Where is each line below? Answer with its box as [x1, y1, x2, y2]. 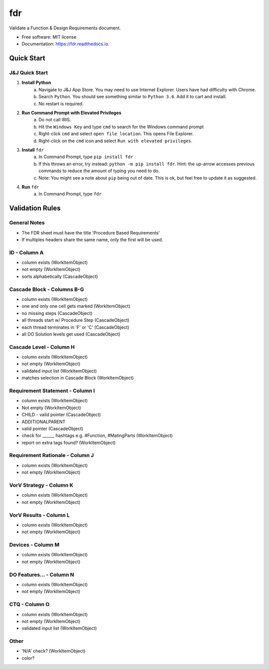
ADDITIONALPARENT [21, 419, 66, 425]
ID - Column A [9, 249, 44, 256]
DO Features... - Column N [9, 571, 74, 578]
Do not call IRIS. [38, 117, 71, 123]
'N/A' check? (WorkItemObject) [21, 648, 86, 654]
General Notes [9, 220, 45, 226]
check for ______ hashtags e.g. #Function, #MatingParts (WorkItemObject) [21, 433, 173, 439]
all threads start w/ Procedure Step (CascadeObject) [21, 317, 130, 323]
